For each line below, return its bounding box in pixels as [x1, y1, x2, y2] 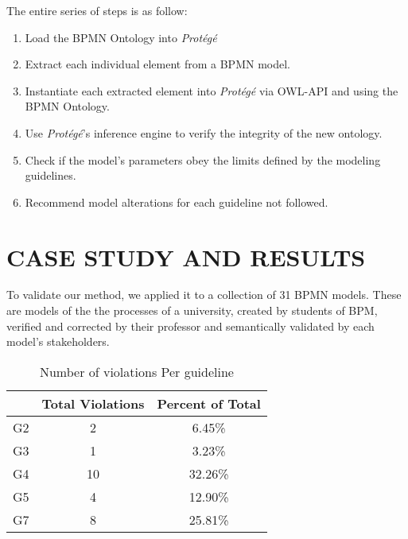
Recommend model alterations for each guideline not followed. [25, 193, 328, 210]
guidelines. [25, 167, 76, 184]
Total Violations [41, 394, 145, 413]
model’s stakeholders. [6, 333, 110, 350]
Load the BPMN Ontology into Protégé [25, 29, 217, 45]
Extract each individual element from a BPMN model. [25, 56, 290, 72]
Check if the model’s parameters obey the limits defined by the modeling [25, 151, 381, 168]
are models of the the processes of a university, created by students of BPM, [6, 302, 378, 319]
